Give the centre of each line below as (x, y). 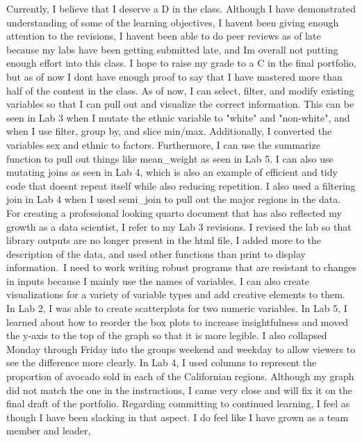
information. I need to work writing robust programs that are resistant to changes (181, 267)
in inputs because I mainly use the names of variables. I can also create (158, 280)
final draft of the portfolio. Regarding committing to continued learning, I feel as (178, 403)
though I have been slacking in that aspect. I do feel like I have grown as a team (178, 417)
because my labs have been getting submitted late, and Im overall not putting (172, 49)
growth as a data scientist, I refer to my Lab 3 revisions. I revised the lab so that (179, 226)
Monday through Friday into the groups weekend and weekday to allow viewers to (181, 349)
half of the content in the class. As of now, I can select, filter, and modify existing (180, 90)
